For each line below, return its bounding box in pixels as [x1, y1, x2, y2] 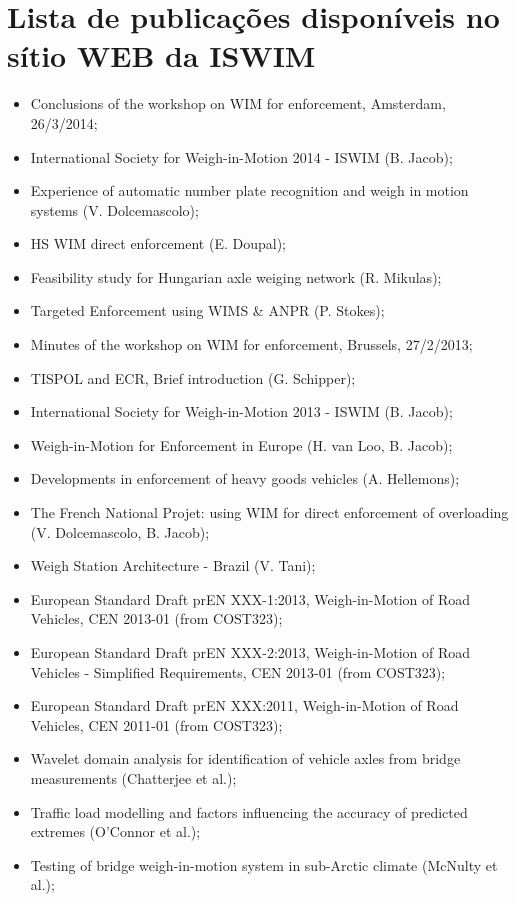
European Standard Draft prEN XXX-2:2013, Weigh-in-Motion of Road [30, 642, 471, 662]
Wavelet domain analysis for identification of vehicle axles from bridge [30, 748, 461, 769]
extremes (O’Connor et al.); [30, 821, 201, 842]
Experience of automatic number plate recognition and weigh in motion [30, 180, 469, 201]
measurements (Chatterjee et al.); [30, 767, 237, 788]
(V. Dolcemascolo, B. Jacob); [30, 521, 210, 542]
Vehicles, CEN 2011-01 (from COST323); [30, 714, 283, 735]
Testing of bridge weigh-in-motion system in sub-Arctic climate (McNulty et [30, 854, 498, 875]
